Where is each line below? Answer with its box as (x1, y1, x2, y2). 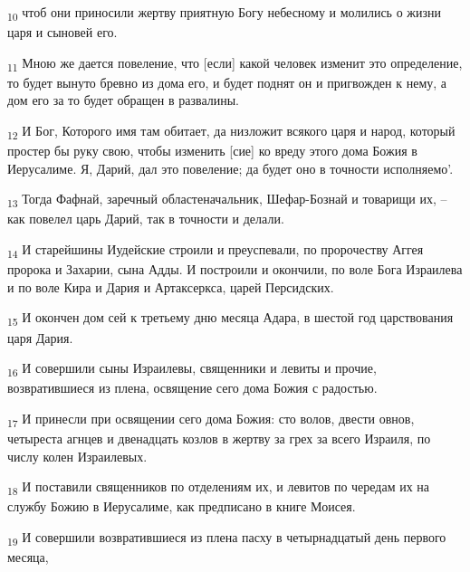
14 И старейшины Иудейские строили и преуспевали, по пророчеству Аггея (7, 240, 424, 261)
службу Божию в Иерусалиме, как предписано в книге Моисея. (7, 497, 356, 516)
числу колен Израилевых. (7, 446, 148, 465)
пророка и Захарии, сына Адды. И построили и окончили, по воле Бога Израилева (7, 260, 463, 279)
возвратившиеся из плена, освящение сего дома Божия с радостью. (7, 378, 378, 397)
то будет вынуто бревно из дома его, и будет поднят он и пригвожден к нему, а (7, 72, 447, 91)
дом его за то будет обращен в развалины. (7, 91, 240, 110)
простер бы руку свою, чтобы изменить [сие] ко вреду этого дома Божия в (7, 141, 417, 160)
